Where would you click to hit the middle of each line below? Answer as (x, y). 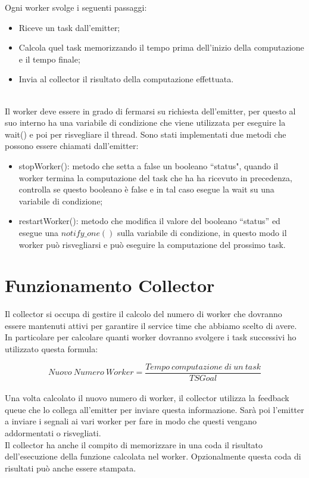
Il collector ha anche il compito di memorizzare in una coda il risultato (134, 444)
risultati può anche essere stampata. (71, 468)
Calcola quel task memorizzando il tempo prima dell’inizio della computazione (161, 47)
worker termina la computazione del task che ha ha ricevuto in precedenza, (155, 177)
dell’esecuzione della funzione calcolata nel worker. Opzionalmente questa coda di (153, 456)
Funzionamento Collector (110, 285)
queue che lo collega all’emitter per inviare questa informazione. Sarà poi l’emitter (154, 409)
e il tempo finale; (49, 59)
